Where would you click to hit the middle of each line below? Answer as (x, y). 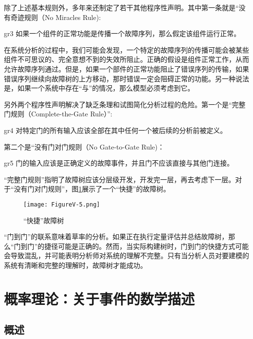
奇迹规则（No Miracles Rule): (56, 17)
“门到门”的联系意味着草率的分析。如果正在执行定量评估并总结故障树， (116, 236)
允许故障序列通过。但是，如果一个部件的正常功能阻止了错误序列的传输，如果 (126, 68)
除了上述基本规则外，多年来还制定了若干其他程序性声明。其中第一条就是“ (121, 7)
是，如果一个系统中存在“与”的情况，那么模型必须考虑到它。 (99, 88)
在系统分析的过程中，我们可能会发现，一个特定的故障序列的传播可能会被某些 (126, 49)
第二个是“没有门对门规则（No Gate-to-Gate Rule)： (84, 146)
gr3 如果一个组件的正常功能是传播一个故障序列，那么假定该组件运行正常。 (122, 33)
